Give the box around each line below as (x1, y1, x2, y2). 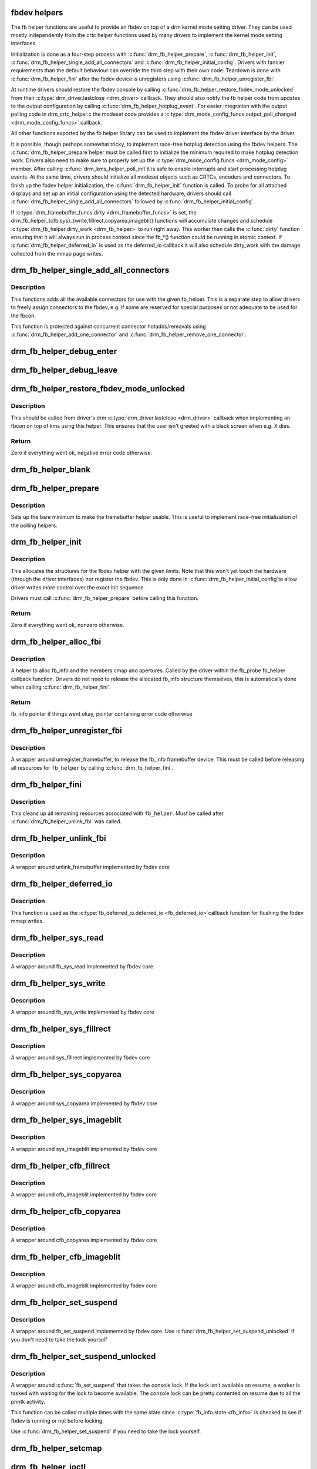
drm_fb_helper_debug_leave (11, 365, 117, 375)
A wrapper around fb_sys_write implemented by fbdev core (11, 1008, 155, 1016)
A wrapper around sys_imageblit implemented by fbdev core (11, 1145, 158, 1152)
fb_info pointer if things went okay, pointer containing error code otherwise (11, 710, 193, 717)
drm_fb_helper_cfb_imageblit (11, 1252, 121, 1262)
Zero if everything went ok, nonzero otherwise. (11, 622, 124, 629)
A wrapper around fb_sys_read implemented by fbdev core (11, 963, 154, 970)
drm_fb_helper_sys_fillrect (11, 1024, 111, 1034)
